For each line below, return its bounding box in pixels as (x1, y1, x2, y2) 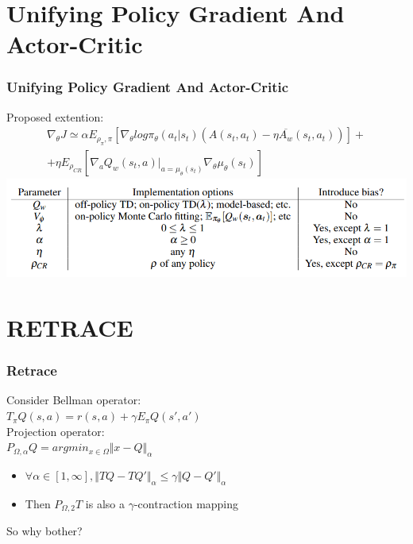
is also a (85, 495, 125, 511)
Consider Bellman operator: (6, 392, 141, 408)
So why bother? (6, 523, 83, 539)
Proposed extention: (6, 108, 104, 125)
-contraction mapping (133, 495, 239, 511)
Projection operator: (6, 422, 105, 439)
